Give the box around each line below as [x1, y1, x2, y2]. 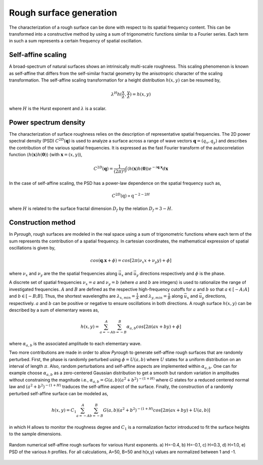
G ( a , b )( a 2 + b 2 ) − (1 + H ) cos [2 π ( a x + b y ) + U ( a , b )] [103, 406, 210, 413]
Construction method [9, 219, 75, 227]
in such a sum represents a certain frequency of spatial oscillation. [9, 38, 143, 44]
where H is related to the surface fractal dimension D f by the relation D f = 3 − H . [9, 205, 173, 213]
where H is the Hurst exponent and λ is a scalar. [9, 105, 107, 111]
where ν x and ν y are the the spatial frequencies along [9, 270, 118, 278]
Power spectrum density [9, 118, 86, 126]
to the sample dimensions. [9, 431, 62, 437]
